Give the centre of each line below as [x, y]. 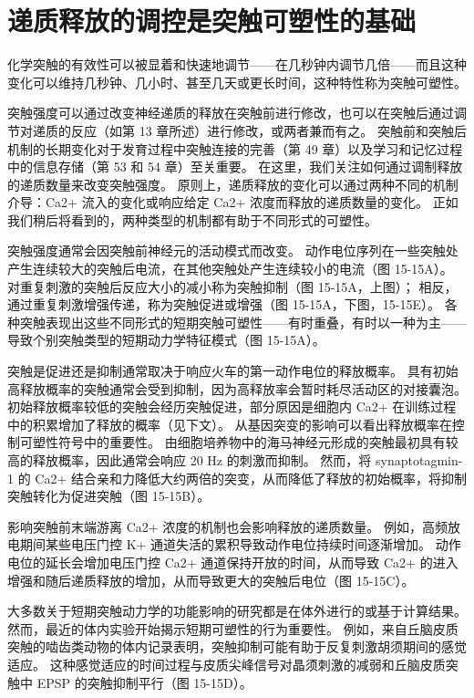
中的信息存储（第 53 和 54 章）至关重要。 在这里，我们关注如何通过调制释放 [235, 167]
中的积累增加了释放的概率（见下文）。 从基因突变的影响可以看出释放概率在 [230, 424]
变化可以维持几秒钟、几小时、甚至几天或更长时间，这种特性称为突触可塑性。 [237, 82]
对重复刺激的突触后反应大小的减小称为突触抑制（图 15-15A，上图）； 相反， [232, 286]
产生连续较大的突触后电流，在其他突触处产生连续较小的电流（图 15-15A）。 [230, 269]
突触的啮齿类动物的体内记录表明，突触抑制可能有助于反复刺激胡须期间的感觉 [237, 646]
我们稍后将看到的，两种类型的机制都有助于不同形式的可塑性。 [192, 219]
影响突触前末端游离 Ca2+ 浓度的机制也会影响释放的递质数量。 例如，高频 [227, 526]
